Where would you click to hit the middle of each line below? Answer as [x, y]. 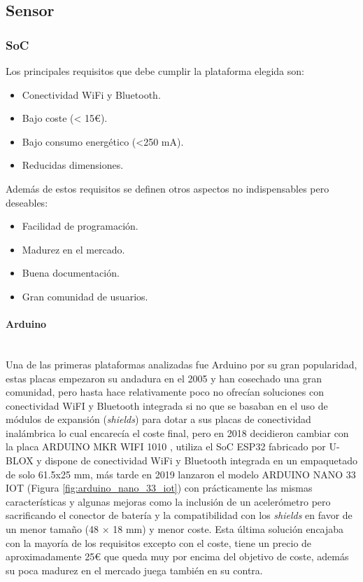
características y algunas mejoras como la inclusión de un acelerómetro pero [168, 501]
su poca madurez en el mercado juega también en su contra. [134, 570]
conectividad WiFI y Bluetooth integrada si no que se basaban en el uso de [167, 405]
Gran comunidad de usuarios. [85, 296]
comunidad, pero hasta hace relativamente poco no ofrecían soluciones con [165, 392]
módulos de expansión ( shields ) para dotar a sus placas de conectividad [158, 419]
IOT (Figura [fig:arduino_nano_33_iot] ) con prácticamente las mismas [159, 488]
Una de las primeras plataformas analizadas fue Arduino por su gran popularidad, [181, 364]
